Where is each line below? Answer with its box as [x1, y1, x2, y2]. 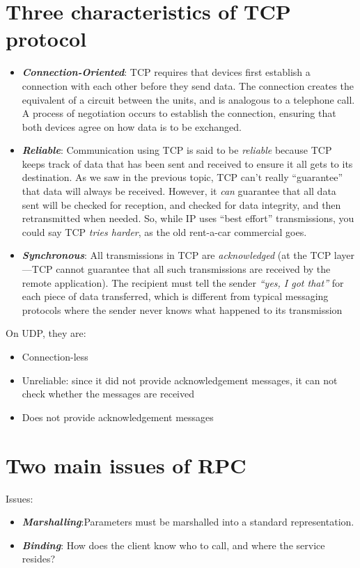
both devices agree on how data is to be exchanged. [22, 119, 242, 134]
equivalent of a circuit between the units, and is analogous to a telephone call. [22, 92, 355, 106]
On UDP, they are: [6, 326, 86, 340]
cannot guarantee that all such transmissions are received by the [56, 262, 331, 276]
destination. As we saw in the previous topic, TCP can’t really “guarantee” [22, 170, 343, 184]
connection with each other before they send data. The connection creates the [22, 78, 354, 93]
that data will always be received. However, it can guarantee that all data [22, 184, 336, 198]
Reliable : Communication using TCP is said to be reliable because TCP [22, 143, 332, 157]
